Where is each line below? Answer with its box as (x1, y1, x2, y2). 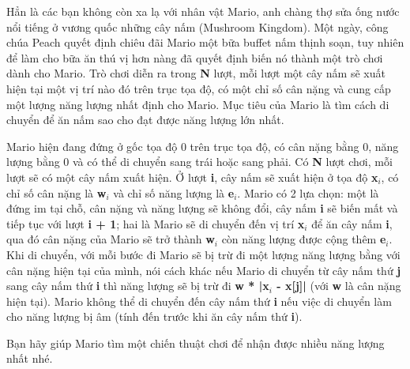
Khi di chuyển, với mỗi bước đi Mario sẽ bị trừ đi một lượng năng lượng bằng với (6, 246, 401, 262)
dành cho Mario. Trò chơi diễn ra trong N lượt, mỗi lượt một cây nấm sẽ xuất (6, 65, 386, 81)
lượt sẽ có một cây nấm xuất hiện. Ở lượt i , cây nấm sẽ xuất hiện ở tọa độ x (6, 168, 378, 185)
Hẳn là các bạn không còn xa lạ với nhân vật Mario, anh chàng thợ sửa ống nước (6, 3, 400, 19)
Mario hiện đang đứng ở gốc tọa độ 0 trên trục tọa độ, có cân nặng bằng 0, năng (6, 137, 399, 154)
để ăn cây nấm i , (311, 215, 393, 232)
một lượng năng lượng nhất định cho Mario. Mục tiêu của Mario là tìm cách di (6, 96, 389, 112)
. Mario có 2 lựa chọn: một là (237, 184, 379, 201)
